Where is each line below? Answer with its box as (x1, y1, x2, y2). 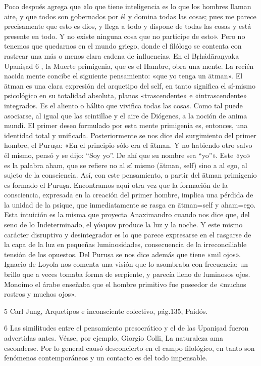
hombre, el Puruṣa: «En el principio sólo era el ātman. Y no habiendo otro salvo (4, 140, 252, 150)
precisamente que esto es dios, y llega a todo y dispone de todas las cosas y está (4, 21, 251, 31)
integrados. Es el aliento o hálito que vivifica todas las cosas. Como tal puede (4, 100, 243, 110)
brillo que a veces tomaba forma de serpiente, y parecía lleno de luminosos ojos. (4, 269, 250, 279)
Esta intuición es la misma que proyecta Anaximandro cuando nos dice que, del (4, 209, 250, 220)
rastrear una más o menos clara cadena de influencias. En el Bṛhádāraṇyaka (4, 50, 239, 61)
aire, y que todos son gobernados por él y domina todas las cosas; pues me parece (4, 11, 256, 21)
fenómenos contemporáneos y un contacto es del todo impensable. (4, 352, 207, 363)
